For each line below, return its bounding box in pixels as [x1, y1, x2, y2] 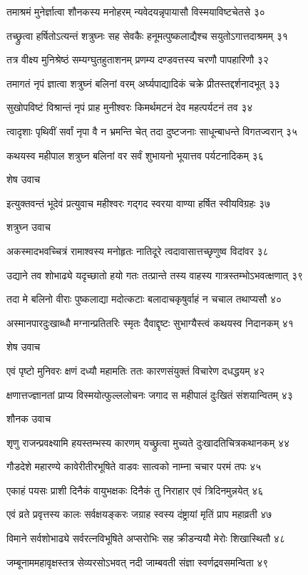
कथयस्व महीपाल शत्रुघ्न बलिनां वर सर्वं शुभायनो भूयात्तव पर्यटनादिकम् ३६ [6, 147, 264, 162]
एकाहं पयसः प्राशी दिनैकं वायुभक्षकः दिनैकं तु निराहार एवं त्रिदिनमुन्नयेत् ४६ [6, 482, 264, 497]
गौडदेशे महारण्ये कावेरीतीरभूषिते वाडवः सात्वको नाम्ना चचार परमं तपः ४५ [6, 459, 262, 474]
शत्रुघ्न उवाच [6, 219, 51, 234]
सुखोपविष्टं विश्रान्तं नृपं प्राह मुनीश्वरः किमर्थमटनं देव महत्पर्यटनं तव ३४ [6, 100, 253, 115]
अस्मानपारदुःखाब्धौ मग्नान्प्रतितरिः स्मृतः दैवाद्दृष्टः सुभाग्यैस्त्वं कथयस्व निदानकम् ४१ [6, 315, 294, 330]
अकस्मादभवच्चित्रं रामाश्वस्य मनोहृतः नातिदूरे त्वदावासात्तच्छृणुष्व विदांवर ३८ [6, 243, 269, 258]
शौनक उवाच [6, 411, 51, 426]
